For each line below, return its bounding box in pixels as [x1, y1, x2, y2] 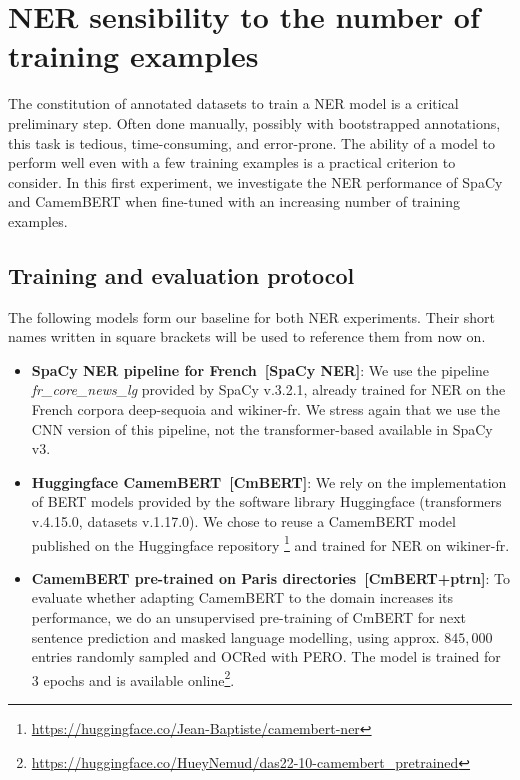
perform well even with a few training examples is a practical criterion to [8, 152, 456, 173]
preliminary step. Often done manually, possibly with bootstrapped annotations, [8, 112, 501, 133]
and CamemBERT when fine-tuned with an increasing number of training [8, 191, 460, 212]
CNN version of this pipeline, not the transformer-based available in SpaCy [31, 418, 493, 439]
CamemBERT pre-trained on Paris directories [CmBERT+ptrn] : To [31, 567, 511, 588]
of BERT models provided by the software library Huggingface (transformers [31, 491, 502, 512]
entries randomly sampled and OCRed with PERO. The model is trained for [31, 646, 501, 667]
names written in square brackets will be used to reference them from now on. [8, 326, 486, 347]
